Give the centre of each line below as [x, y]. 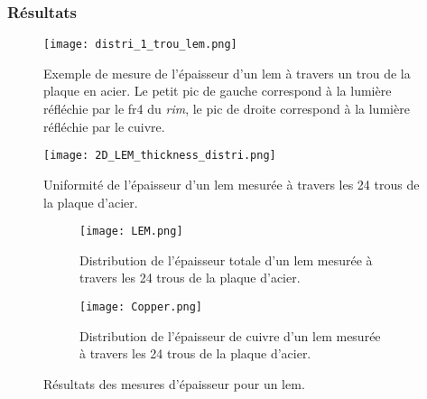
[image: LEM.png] [131, 232]
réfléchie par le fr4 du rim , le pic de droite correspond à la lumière [227, 109]
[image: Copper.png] [141, 306]
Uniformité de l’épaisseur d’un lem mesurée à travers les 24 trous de [232, 184]
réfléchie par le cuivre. [104, 126]
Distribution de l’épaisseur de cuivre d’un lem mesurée [230, 335]
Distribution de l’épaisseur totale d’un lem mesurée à [226, 260]
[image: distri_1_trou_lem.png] [140, 45]
